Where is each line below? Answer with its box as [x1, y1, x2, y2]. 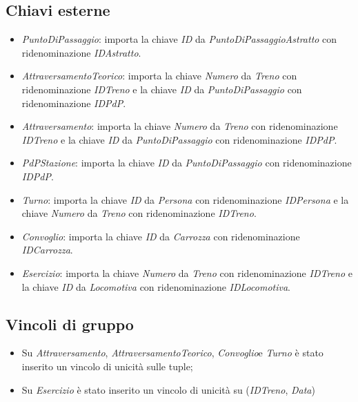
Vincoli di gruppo [6, 313, 134, 334]
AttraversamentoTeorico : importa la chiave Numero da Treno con [21, 68, 297, 83]
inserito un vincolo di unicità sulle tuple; [21, 358, 193, 373]
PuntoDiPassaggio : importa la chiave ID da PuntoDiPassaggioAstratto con [21, 32, 337, 46]
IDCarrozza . [21, 242, 73, 257]
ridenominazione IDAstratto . [21, 45, 141, 59]
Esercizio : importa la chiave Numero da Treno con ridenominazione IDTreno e [21, 265, 352, 280]
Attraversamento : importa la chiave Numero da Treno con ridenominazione [21, 119, 338, 133]
